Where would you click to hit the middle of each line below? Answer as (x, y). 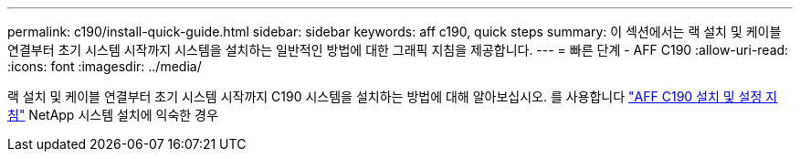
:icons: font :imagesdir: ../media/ (105, 66)
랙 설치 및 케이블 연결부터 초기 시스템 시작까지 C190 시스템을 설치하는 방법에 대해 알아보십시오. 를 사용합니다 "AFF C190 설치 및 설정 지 (393, 96)
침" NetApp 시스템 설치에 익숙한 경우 (113, 115)
